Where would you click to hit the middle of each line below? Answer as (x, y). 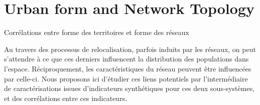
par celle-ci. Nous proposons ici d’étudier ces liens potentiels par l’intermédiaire (126, 78)
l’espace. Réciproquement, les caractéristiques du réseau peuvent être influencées (128, 68)
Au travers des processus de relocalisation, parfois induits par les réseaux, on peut (130, 49)
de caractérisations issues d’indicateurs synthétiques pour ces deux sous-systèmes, (129, 88)
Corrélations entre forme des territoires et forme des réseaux (97, 32)
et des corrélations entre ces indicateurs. (66, 98)
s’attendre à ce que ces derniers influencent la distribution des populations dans (126, 59)
